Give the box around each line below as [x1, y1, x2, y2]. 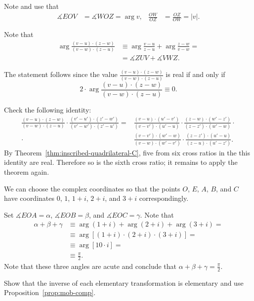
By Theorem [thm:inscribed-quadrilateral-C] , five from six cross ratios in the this [4, 147, 250, 157]
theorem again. [4, 167, 49, 177]
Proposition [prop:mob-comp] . [4, 287, 96, 298]
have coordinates [4, 193, 55, 203]
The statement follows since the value [4, 69, 118, 79]
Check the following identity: [4, 104, 91, 114]
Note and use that [4, 1, 59, 11]
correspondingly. [139, 193, 189, 203]
